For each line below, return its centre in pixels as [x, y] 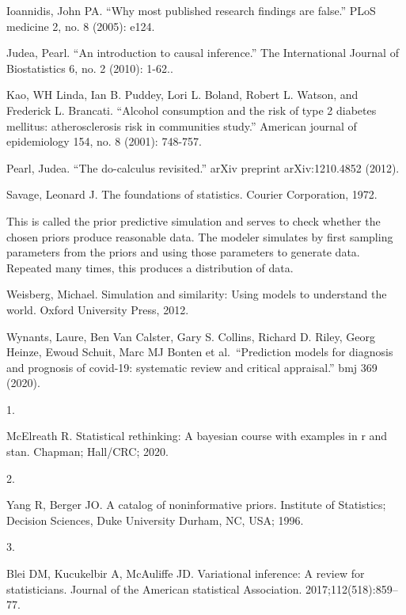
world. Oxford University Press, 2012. [98, 309]
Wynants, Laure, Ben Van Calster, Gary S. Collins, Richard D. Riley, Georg [191, 336]
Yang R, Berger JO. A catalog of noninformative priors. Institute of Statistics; [196, 505]
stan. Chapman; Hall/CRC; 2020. [87, 452]
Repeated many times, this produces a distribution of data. [150, 267]
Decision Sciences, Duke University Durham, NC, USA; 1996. [155, 520]
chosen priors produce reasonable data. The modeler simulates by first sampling [200, 236]
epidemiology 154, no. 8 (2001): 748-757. [104, 141]
